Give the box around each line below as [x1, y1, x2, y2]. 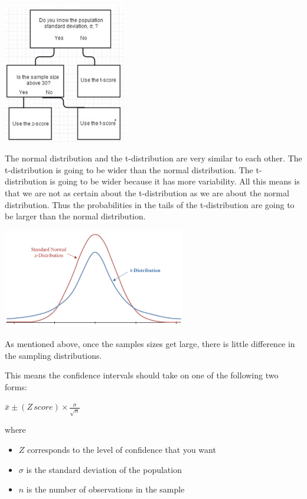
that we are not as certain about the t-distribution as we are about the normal [5, 187, 289, 199]
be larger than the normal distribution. [5, 210, 146, 222]
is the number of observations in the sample [26, 483, 185, 495]
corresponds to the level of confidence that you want [27, 443, 216, 455]
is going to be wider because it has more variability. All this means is [50, 175, 300, 187]
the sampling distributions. [5, 349, 102, 361]
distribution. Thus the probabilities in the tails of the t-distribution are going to [5, 198, 295, 210]
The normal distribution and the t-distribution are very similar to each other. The [5, 152, 302, 164]
